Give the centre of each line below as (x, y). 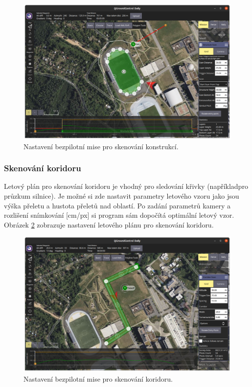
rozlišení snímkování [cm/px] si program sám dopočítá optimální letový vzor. (119, 215)
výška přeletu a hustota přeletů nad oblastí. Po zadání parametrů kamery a (117, 205)
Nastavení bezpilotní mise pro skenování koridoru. (98, 378)
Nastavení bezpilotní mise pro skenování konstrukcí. (101, 146)
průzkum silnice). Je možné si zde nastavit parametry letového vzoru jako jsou (122, 196)
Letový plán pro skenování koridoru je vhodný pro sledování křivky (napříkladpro (126, 186)
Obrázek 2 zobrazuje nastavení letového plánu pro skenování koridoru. (109, 224)
